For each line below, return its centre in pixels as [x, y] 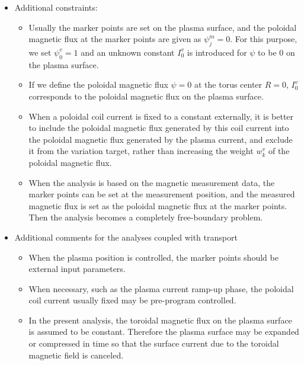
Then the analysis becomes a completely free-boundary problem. [146, 217]
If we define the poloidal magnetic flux [98, 84]
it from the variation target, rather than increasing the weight [141, 151]
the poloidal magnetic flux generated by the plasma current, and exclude [161, 139]
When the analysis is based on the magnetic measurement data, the [152, 182]
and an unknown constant [128, 52]
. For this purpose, [264, 39]
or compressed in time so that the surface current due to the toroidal [154, 343]
